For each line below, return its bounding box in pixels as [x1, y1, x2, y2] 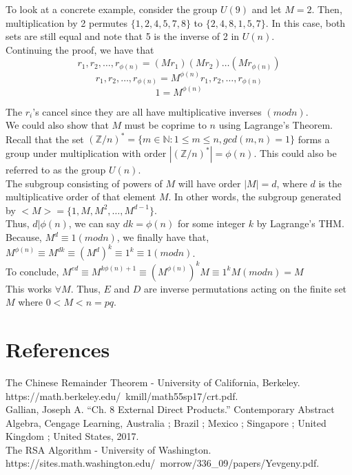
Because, [6, 230, 42, 244]
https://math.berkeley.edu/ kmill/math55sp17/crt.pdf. [6, 388, 238, 403]
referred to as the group [6, 162, 106, 177]
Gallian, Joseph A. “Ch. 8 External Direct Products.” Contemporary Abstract [6, 402, 335, 416]
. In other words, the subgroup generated [168, 189, 342, 204]
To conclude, [6, 264, 59, 278]
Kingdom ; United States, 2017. [6, 429, 139, 443]
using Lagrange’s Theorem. [218, 118, 333, 132]
